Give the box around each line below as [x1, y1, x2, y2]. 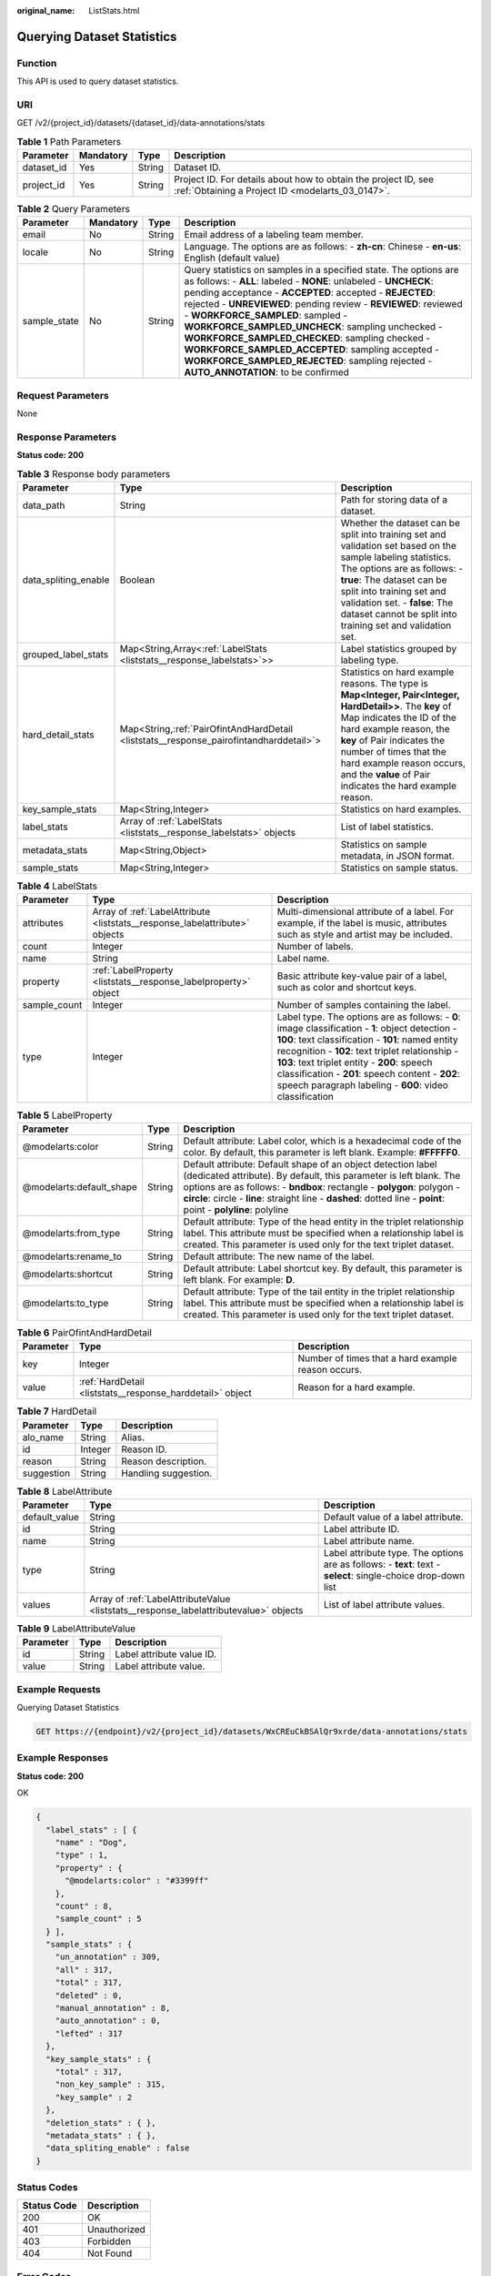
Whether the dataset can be [340, 517, 461, 530]
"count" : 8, [55, 1901, 114, 1911]
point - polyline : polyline [183, 1203, 289, 1215]
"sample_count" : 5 [55, 1914, 143, 1925]
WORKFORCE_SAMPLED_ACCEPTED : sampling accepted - [184, 343, 440, 356]
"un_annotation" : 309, [55, 1952, 161, 1962]
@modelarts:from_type [22, 1226, 121, 1239]
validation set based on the [340, 540, 456, 553]
